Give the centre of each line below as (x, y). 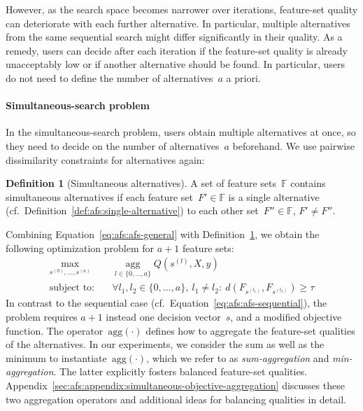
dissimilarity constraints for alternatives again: (105, 159)
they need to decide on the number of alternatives (113, 145)
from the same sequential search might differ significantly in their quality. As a (174, 37)
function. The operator (55, 330)
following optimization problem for (80, 248)
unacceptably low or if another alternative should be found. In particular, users (176, 64)
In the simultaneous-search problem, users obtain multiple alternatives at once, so (181, 132)
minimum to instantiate (56, 357)
